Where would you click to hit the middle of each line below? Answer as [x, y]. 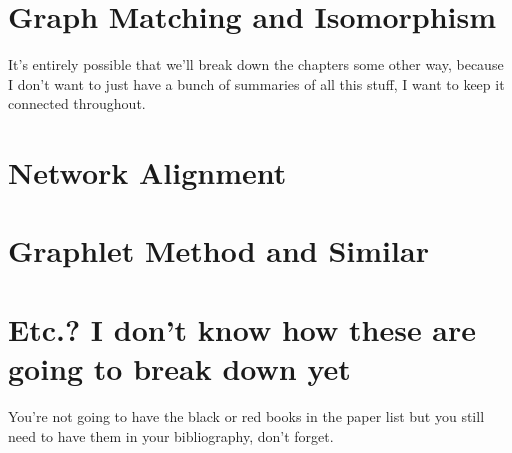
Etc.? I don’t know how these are [242, 328]
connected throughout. [77, 103]
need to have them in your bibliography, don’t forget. [171, 435]
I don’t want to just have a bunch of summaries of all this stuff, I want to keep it [256, 83]
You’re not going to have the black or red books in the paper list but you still [246, 415]
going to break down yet [179, 368]
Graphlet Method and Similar [218, 250]
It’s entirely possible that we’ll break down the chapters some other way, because [256, 64]
